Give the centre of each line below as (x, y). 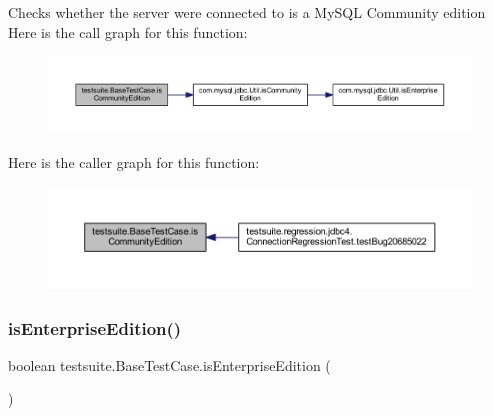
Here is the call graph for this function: (128, 31)
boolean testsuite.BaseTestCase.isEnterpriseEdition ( (169, 364)
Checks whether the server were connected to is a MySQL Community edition (247, 12)
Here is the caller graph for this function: (134, 161)
